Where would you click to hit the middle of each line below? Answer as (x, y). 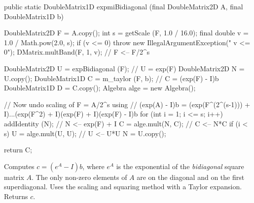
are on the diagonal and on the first (191, 177)
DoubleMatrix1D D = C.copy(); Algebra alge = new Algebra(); (100, 88)
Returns (16, 196)
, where (93, 166)
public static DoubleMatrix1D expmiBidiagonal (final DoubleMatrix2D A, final (124, 6)
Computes (19, 166)
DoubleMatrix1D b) (34, 16)
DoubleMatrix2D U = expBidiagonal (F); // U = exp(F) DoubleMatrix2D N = (124, 68)
